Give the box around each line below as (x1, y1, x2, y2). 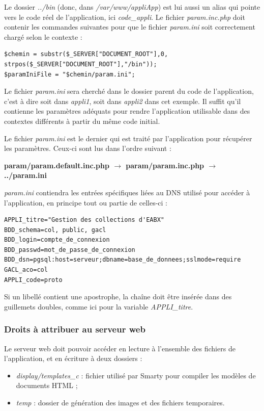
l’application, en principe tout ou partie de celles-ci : (4, 197, 168, 208)
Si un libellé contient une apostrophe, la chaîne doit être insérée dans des (4, 291, 232, 302)
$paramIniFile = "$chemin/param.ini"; (4, 70, 135, 78)
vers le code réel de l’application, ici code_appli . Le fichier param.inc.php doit (4, 11, 245, 22)
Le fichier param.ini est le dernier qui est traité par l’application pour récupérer (4, 133, 252, 143)
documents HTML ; (16, 380, 78, 391)
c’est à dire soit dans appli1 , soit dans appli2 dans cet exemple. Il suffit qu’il (4, 95, 241, 106)
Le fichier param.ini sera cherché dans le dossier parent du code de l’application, (4, 86, 254, 96)
